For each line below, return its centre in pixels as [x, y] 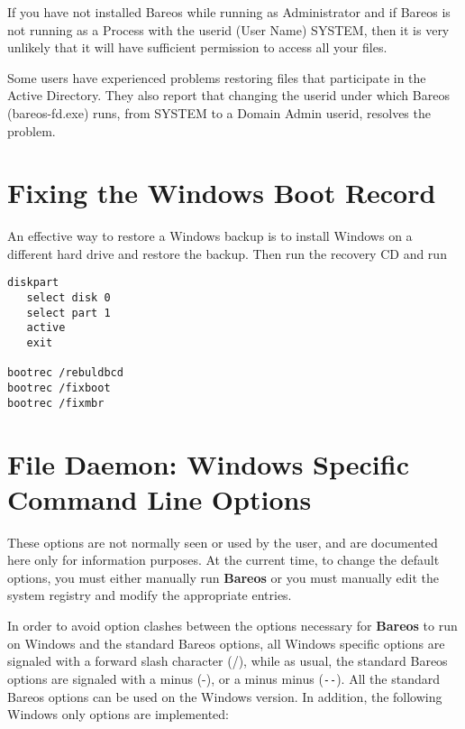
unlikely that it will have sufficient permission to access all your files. [197, 47]
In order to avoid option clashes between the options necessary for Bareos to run [232, 626]
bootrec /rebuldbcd [65, 373]
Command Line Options [160, 498]
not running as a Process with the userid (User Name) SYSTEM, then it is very [228, 29]
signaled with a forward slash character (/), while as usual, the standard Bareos [228, 661]
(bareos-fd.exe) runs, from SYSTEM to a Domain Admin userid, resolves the [219, 112]
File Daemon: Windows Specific [208, 463]
